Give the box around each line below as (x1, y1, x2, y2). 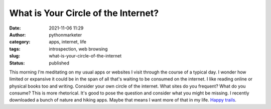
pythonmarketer (49, 31, 82, 37)
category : (9, 39, 31, 45)
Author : (9, 31, 26, 37)
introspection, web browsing (49, 45, 108, 52)
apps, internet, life (49, 39, 86, 45)
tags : (9, 45, 21, 52)
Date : (9, 25, 21, 31)
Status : (9, 60, 25, 66)
